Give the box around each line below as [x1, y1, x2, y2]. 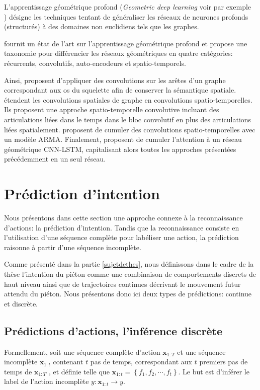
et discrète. [4, 298, 38, 308]
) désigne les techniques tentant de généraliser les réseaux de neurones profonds [4, 11, 248, 22]
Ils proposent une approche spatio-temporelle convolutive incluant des [4, 104, 219, 115]
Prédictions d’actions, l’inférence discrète [4, 323, 223, 338]
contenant [53, 356, 83, 367]
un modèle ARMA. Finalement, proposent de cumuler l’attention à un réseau [4, 134, 242, 144]
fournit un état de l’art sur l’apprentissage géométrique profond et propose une [4, 38, 247, 48]
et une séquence [177, 346, 226, 357]
